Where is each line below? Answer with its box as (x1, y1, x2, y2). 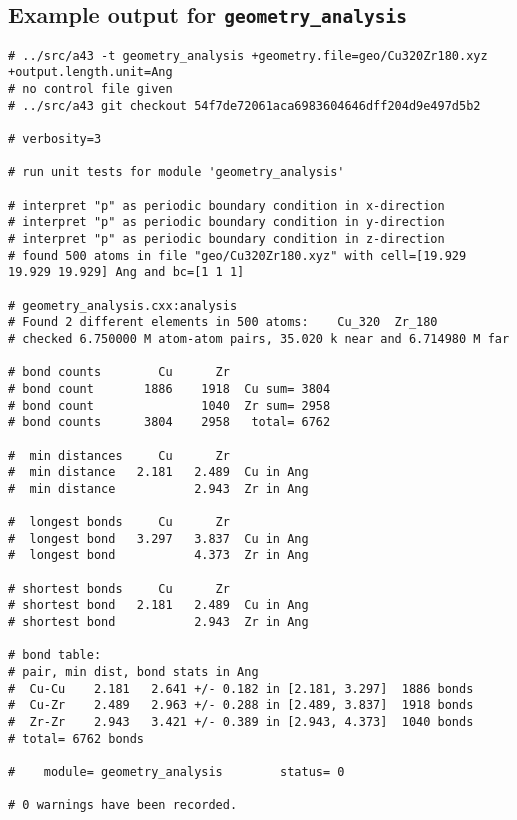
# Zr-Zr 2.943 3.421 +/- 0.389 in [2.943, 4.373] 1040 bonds (8, 715, 474, 730)
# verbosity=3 (8, 132, 102, 147)
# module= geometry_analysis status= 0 (8, 765, 345, 779)
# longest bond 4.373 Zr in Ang (8, 548, 309, 563)
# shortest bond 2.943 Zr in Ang (8, 615, 309, 630)
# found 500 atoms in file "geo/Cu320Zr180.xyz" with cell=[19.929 (8, 248, 467, 263)
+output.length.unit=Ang (8, 65, 173, 80)
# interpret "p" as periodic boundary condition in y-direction (8, 215, 445, 230)
